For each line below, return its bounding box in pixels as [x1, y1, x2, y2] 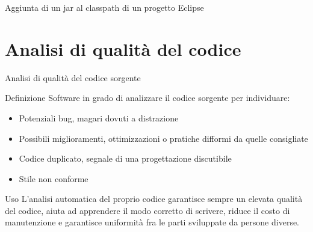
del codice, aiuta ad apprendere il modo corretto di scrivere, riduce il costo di [5, 204, 290, 216]
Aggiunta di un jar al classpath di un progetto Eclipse [5, 1, 204, 13]
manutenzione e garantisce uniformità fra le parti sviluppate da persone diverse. [5, 216, 300, 228]
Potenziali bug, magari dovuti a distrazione [19, 111, 179, 124]
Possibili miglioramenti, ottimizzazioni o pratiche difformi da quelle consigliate [19, 132, 308, 144]
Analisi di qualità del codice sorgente [5, 71, 141, 84]
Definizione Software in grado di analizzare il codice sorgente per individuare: [5, 91, 290, 104]
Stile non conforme [19, 172, 88, 185]
